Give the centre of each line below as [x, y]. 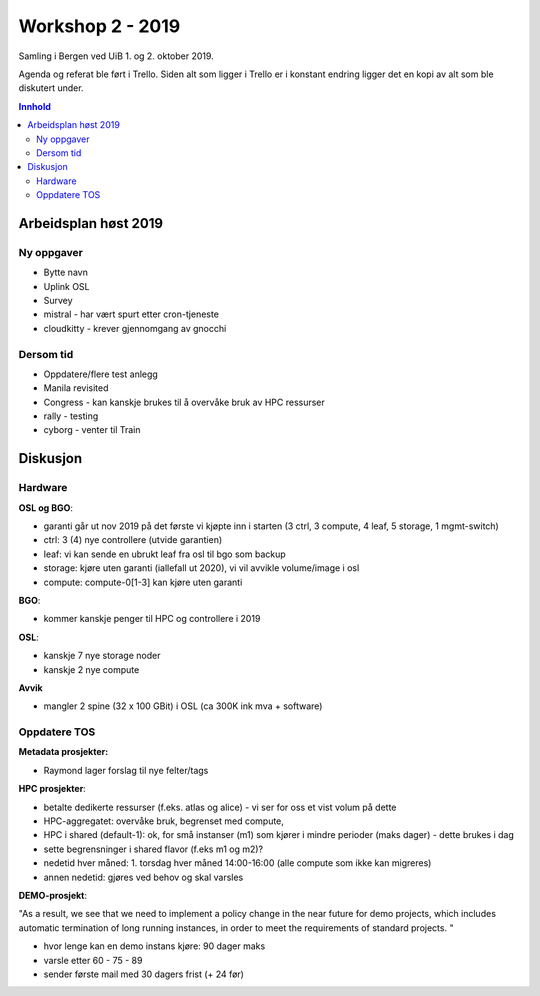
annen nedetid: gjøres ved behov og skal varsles [143, 877]
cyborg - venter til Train [92, 430]
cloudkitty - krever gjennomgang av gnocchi [135, 328]
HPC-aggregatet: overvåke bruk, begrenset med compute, [164, 821]
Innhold [35, 106]
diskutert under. [51, 88]
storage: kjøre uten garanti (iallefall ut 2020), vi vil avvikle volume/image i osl [201, 568]
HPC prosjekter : [52, 789]
